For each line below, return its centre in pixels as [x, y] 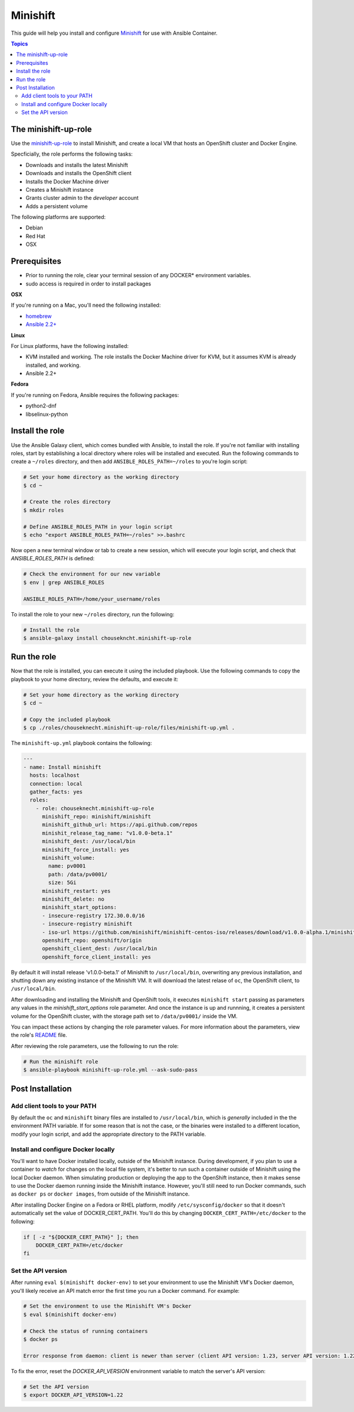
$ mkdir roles [44, 510]
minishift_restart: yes [76, 891]
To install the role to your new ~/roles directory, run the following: [93, 614]
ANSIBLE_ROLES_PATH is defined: [53, 559]
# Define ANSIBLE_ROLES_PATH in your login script [98, 527]
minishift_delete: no [73, 899]
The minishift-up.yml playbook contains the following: [81, 743]
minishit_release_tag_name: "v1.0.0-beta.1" [108, 833]
